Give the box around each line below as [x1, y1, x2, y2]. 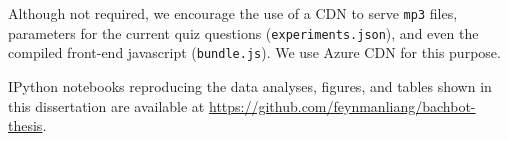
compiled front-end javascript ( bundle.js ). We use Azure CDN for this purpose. [8, 42, 501, 63]
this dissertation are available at [8, 95, 205, 116]
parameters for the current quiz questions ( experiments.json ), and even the [8, 22, 479, 43]
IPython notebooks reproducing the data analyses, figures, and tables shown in [8, 75, 492, 96]
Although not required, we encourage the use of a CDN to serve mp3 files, [8, 3, 458, 23]
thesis [8, 115, 43, 136]
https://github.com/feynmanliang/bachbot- [208, 95, 476, 116]
